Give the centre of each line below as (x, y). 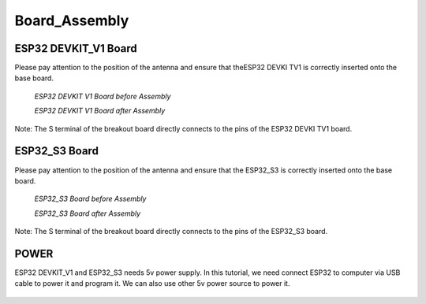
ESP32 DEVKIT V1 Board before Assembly (103, 96)
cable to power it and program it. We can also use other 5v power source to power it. (152, 284)
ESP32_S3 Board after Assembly (88, 213)
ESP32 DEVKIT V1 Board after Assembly (100, 111)
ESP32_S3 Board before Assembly (90, 199)
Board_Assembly (72, 20)
